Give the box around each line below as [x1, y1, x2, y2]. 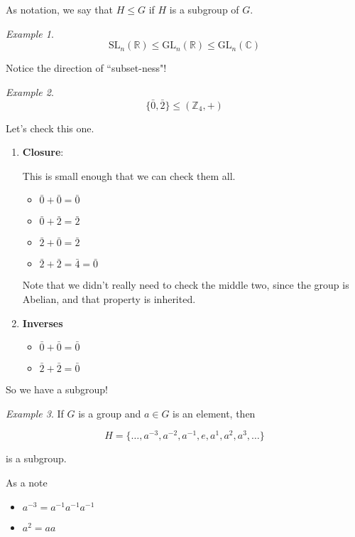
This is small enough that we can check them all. [22, 168, 236, 183]
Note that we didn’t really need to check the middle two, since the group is [22, 277, 349, 292]
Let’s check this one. [6, 120, 94, 135]
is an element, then [173, 405, 256, 420]
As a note [6, 475, 48, 490]
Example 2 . [6, 84, 54, 99]
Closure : [22, 144, 64, 159]
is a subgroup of [169, 2, 239, 16]
